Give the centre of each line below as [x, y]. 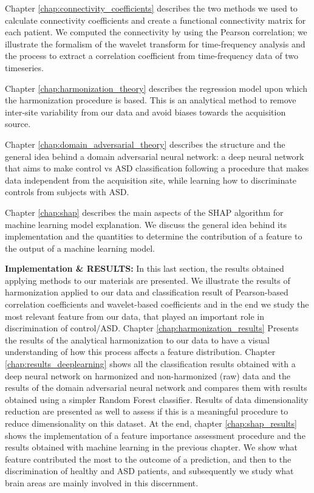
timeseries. [24, 67]
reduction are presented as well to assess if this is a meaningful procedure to [147, 411]
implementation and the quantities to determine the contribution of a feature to [154, 236]
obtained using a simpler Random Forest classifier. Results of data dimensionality [157, 399]
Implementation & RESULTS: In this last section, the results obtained [145, 268]
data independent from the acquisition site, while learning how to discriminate [151, 180]
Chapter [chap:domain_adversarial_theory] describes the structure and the [145, 144]
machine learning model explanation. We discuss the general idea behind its [146, 224]
